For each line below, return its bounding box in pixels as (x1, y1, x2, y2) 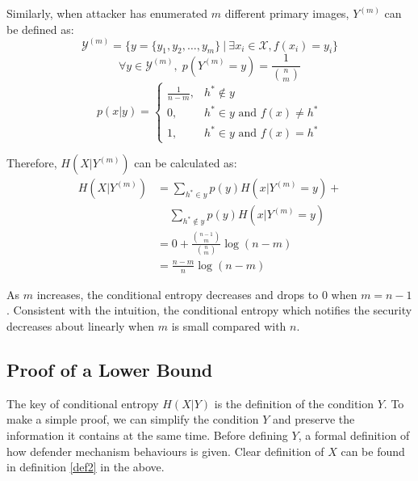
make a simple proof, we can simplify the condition (6, 411, 259, 428)
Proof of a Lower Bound (6, 357, 213, 382)
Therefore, (6, 154, 57, 171)
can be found (341, 442, 405, 459)
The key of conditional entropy (6, 395, 159, 411)
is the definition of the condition (214, 395, 374, 411)
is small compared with (171, 318, 286, 335)
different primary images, (224, 5, 349, 21)
